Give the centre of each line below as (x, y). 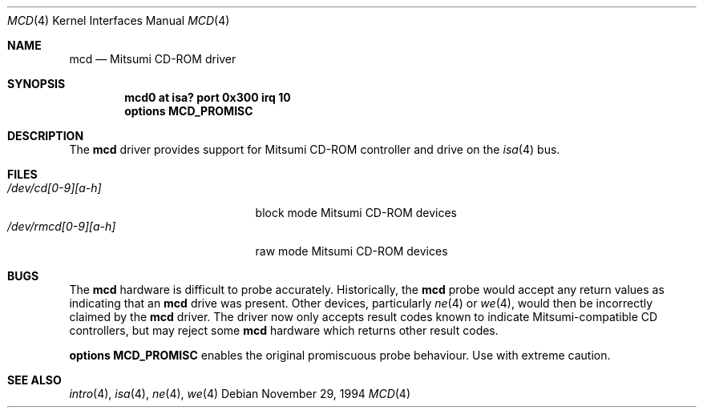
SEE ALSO (34, 380)
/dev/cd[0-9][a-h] (55, 188)
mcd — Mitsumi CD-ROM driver (153, 59)
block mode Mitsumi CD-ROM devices (356, 213)
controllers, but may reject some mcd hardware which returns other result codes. (284, 330)
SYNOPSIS (36, 84)
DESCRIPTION (46, 136)
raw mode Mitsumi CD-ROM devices (351, 251)
